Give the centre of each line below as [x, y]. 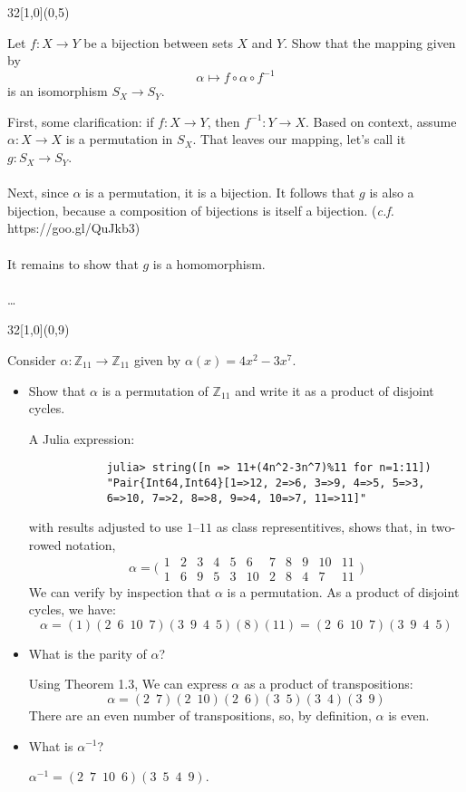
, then [223, 121]
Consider [32, 360]
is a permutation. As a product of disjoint [343, 591]
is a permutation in [119, 139]
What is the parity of [87, 653]
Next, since [38, 193]
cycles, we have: [72, 609]
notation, [91, 544]
